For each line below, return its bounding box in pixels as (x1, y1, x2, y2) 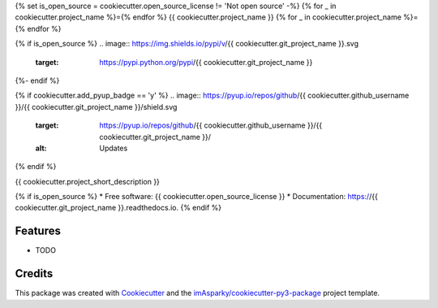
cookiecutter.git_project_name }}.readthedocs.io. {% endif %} (15, 203, 222, 213)
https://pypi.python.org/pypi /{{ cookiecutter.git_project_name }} (99, 57, 313, 67)
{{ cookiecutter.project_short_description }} (15, 176, 160, 186)
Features (15, 224, 61, 238)
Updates (99, 143, 128, 153)
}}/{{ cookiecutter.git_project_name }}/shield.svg (15, 102, 178, 111)
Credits (15, 267, 54, 280)
